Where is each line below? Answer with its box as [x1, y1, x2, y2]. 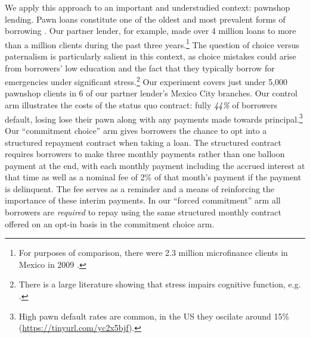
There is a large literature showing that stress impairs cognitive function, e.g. [18, 278, 301, 290]
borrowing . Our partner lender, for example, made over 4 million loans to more [5, 24, 296, 37]
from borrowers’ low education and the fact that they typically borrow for [5, 61, 275, 74]
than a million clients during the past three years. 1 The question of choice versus [5, 36, 300, 51]
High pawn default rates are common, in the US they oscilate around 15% [18, 309, 290, 322]
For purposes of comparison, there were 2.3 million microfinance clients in [18, 246, 288, 259]
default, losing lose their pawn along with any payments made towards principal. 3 [5, 111, 303, 125]
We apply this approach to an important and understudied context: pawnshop [5, 1, 290, 13]
